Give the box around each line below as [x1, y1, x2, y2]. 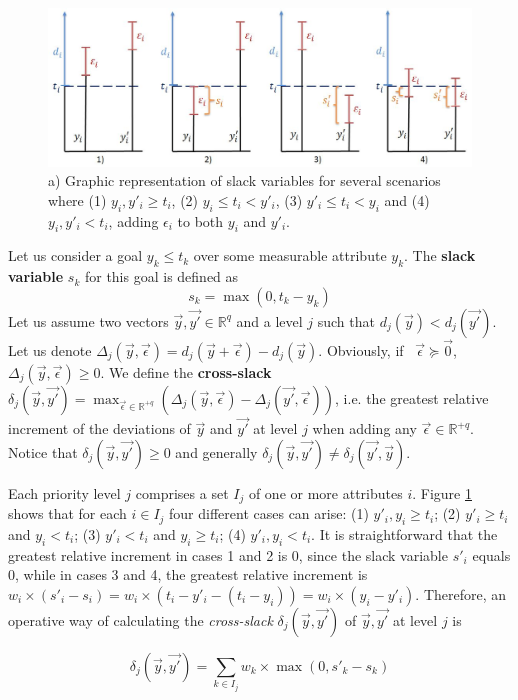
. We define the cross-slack [100, 361, 272, 382]
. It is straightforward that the [311, 524, 498, 545]
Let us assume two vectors [8, 310, 169, 331]
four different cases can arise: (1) [169, 503, 369, 524]
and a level [236, 310, 303, 331]
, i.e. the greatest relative [335, 387, 489, 408]
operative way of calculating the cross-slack [8, 610, 273, 631]
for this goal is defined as [84, 266, 239, 287]
